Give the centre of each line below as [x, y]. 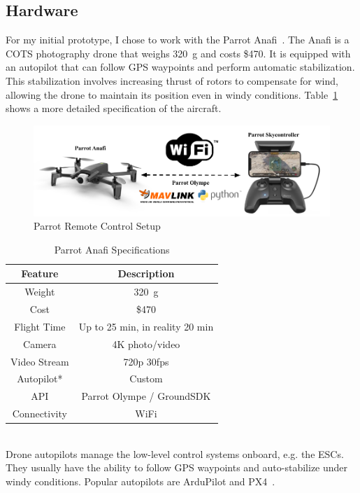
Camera [40, 343]
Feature [40, 273]
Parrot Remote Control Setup [97, 226]
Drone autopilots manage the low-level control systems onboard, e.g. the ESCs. [175, 453]
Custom [146, 379]
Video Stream [40, 361]
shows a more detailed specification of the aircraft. [114, 108]
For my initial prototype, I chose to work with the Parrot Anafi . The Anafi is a [178, 40]
